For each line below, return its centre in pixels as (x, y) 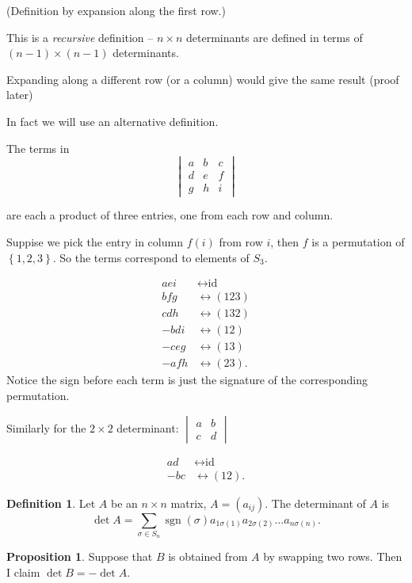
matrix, (189, 503)
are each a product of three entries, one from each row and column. (170, 215)
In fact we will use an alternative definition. (113, 121)
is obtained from (208, 556)
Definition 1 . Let (51, 503)
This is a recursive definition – (80, 37)
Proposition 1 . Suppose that (80, 556)
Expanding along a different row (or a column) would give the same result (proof (203, 79)
